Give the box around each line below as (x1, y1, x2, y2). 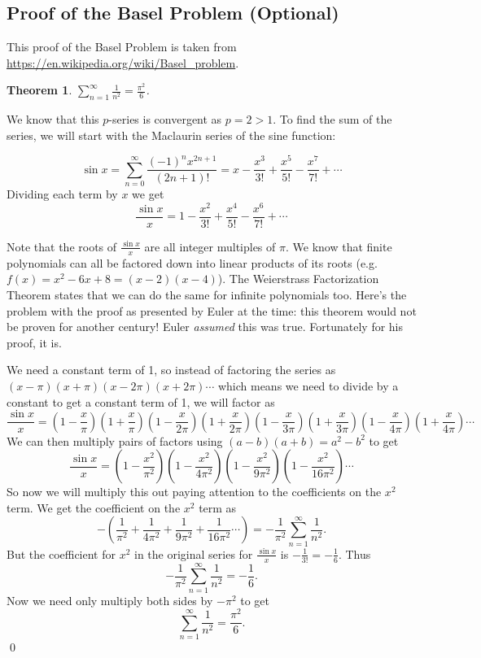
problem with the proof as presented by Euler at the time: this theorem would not (7, 302, 417, 319)
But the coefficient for (7, 545, 116, 562)
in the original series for (134, 545, 253, 562)
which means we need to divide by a (217, 377, 399, 394)
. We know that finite (285, 237, 392, 255)
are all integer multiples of (144, 237, 276, 255)
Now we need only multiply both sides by (7, 591, 213, 608)
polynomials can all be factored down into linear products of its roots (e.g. (7, 254, 378, 271)
